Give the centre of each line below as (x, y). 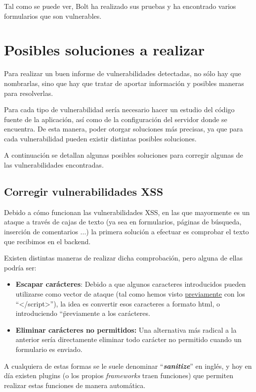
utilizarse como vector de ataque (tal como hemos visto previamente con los (130, 294)
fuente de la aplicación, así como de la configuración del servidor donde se (116, 119)
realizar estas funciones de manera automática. (75, 385)
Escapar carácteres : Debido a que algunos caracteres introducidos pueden (131, 284)
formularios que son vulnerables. (53, 16)
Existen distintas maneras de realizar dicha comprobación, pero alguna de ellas (123, 258)
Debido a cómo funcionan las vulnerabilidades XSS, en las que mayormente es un (127, 212)
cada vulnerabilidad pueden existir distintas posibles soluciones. (100, 138)
